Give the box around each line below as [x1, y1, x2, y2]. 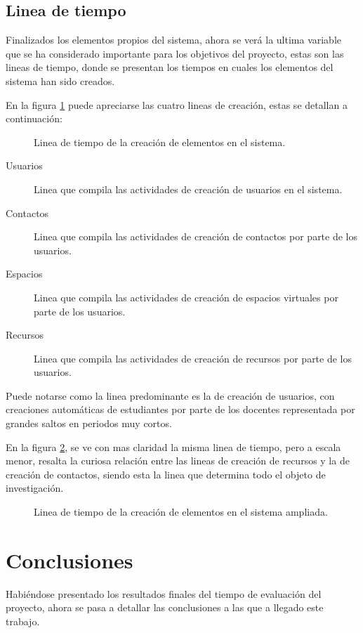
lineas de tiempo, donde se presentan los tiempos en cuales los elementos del [6, 60, 334, 74]
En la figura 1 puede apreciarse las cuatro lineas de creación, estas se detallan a [6, 97, 348, 112]
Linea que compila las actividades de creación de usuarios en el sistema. [34, 181, 343, 196]
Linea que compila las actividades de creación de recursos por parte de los [34, 351, 352, 365]
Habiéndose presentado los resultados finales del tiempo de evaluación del [6, 586, 322, 601]
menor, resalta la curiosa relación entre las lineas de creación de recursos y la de [6, 453, 350, 468]
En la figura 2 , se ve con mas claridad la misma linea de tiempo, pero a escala [6, 439, 341, 454]
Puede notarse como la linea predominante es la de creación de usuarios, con [6, 388, 335, 403]
